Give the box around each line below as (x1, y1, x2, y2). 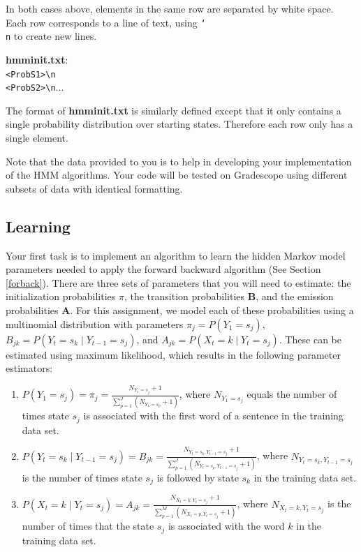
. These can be (279, 331, 341, 346)
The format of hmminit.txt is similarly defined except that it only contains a (6, 103, 341, 117)
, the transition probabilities (124, 289, 245, 304)
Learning (6, 215, 71, 237)
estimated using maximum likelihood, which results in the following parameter (6, 347, 341, 361)
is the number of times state (22, 470, 142, 485)
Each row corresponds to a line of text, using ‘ (6, 15, 206, 29)
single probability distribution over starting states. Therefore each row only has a (6, 117, 353, 131)
